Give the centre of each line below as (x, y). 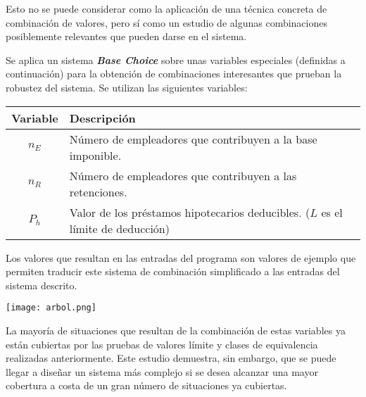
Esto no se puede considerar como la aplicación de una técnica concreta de (166, 8)
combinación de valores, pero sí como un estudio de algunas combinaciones (166, 22)
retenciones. (98, 191)
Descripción (102, 118)
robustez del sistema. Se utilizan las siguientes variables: (127, 87)
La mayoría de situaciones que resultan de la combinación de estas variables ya (176, 330)
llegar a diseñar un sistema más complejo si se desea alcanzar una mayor (162, 371)
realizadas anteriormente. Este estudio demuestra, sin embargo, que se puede (171, 358)
